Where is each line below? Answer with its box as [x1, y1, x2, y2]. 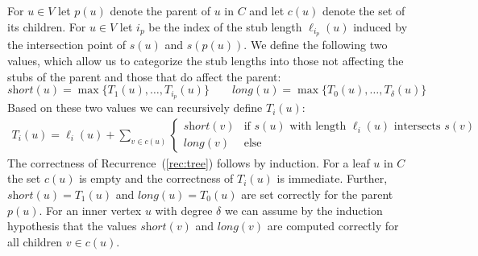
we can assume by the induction [224, 201, 383, 218]
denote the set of [322, 2, 405, 19]
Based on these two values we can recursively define [7, 99, 263, 116]
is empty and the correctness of [79, 170, 234, 187]
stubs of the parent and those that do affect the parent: [7, 68, 281, 85]
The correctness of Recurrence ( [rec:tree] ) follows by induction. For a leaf [7, 154, 370, 171]
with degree [155, 201, 213, 218]
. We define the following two [243, 36, 388, 53]
